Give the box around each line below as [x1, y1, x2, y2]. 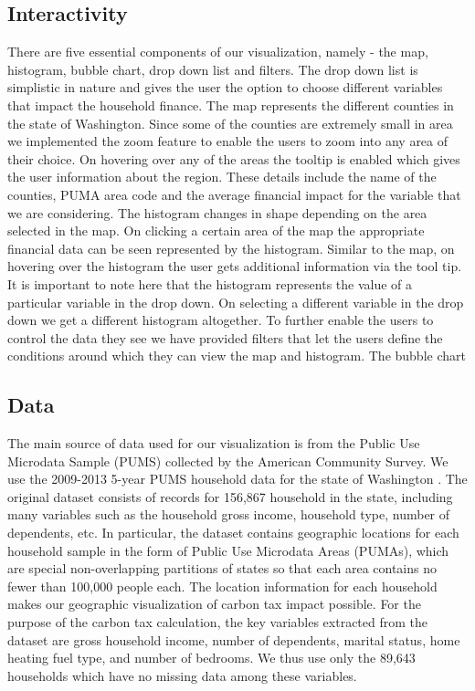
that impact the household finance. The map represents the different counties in [7, 95, 454, 114]
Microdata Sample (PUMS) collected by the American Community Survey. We [7, 451, 449, 470]
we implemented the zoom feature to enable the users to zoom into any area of [7, 131, 449, 151]
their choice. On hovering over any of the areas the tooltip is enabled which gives [7, 149, 460, 168]
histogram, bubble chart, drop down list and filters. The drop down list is [7, 59, 418, 79]
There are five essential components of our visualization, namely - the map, [7, 42, 428, 61]
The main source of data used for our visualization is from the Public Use [7, 434, 420, 453]
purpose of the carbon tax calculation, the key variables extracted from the [7, 612, 428, 632]
